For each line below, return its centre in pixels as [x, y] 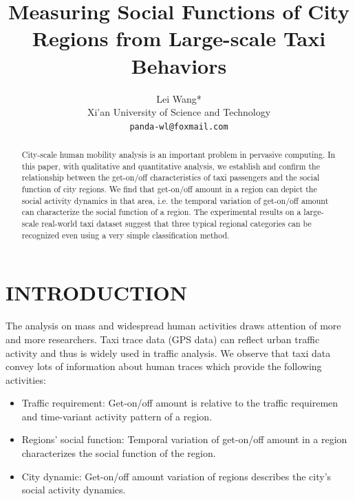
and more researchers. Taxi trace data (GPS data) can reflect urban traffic [163, 339]
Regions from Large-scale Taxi [179, 38]
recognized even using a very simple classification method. [126, 235]
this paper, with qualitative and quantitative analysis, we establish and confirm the [171, 166]
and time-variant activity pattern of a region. [117, 416]
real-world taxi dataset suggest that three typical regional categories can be [176, 224]
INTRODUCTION [97, 293]
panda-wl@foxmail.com [179, 126]
